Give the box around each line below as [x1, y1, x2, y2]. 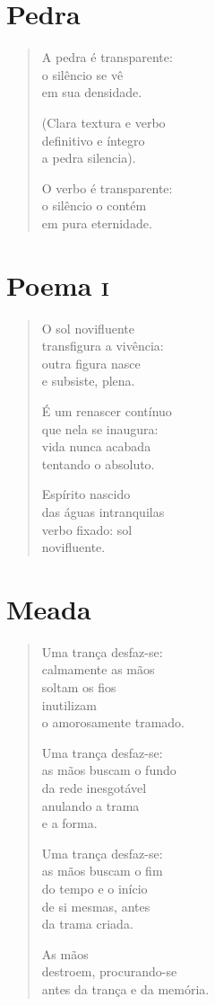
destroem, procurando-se [41, 962, 177, 981]
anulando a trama [41, 796, 140, 815]
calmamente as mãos [41, 660, 155, 679]
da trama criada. [41, 914, 133, 933]
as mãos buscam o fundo [41, 761, 176, 779]
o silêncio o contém [41, 196, 147, 215]
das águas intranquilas [41, 502, 165, 521]
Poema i [6, 266, 109, 303]
